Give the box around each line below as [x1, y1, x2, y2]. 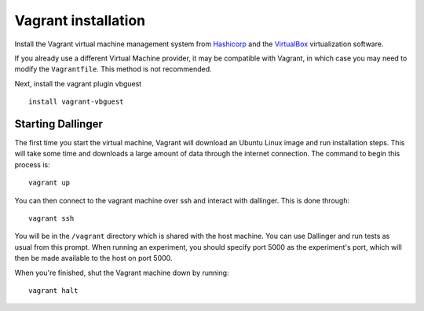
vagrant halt [28, 286, 79, 295]
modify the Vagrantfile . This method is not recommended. [14, 64, 212, 74]
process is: [14, 159, 50, 169]
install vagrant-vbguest [28, 97, 124, 106]
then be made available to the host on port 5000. [14, 254, 173, 263]
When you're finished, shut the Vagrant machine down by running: [14, 268, 229, 277]
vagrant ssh [28, 214, 75, 223]
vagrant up [28, 178, 71, 188]
